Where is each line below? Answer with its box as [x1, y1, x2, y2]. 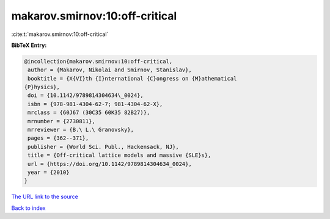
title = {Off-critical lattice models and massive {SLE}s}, [28, 152, 211, 159]
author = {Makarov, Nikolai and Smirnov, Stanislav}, [28, 66, 192, 73]
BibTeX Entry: [11, 41, 47, 49]
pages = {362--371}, [28, 135, 89, 142]
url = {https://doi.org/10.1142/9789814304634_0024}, [28, 160, 192, 167]
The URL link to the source [11, 193, 79, 201]
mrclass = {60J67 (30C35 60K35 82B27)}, [28, 109, 150, 116]
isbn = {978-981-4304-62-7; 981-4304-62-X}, [28, 101, 163, 107]
